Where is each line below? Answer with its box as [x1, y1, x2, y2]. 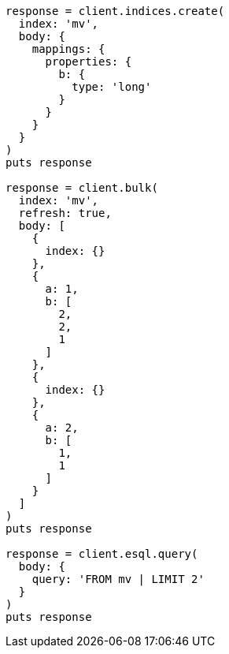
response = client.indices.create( [6, 5, 225, 17]
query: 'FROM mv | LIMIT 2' [31, 573, 205, 585]
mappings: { [31, 43, 105, 55]
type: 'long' [72, 80, 152, 93]
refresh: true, [18, 207, 112, 219]
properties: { [45, 55, 132, 68]
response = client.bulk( [6, 181, 158, 194]
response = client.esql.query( [6, 547, 198, 560]
